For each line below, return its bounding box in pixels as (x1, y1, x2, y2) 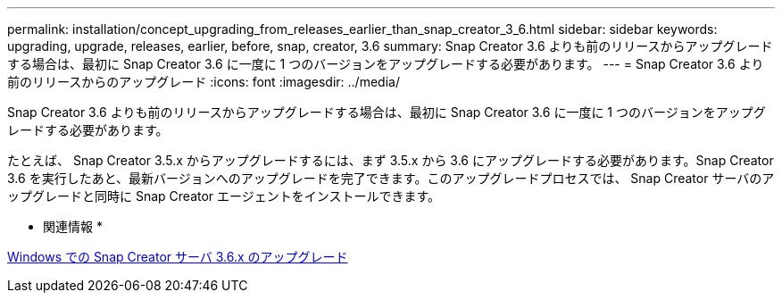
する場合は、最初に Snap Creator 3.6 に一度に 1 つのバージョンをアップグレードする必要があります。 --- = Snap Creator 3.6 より (7, 56, 764, 71)
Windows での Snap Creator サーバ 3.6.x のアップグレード (7, 249, 348, 264)
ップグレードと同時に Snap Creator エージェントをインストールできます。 (7, 188, 441, 204)
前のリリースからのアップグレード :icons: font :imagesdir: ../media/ (7, 74, 400, 89)
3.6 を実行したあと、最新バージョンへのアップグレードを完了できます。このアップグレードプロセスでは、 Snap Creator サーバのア (7, 171, 775, 186)
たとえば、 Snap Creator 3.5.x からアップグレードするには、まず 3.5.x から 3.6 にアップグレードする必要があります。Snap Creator (7, 153, 774, 168)
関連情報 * (43, 219, 103, 234)
